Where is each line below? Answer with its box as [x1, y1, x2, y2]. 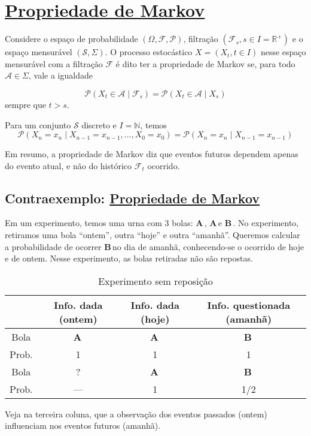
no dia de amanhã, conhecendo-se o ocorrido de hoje [112, 240, 304, 252]
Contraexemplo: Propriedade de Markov [5, 188, 260, 207]
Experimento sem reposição [98, 273, 213, 288]
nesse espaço [260, 46, 306, 58]
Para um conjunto [5, 118, 71, 131]
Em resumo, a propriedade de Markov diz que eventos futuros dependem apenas [5, 148, 298, 160]
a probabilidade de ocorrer [5, 240, 102, 252]
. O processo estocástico [105, 46, 193, 58]
